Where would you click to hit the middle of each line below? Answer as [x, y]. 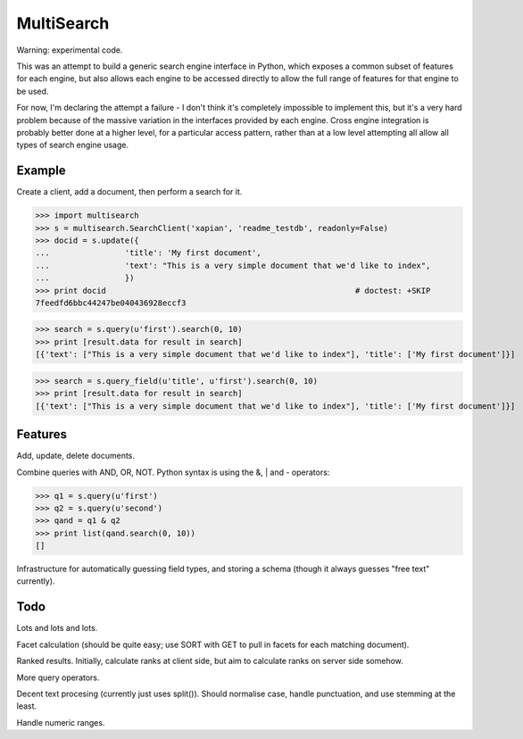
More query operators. [58, 677]
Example [41, 171]
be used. [33, 91]
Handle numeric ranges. [61, 722]
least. [27, 706]
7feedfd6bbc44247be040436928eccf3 [111, 303]
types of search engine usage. [73, 145]
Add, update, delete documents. [76, 456]
